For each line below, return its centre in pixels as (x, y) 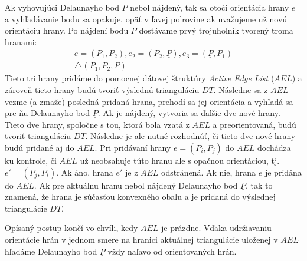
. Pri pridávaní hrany (133, 147)
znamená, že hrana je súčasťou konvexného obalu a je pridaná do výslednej (140, 196)
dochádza (274, 147)
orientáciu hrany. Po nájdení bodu (67, 30)
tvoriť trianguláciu (38, 136)
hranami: (21, 42)
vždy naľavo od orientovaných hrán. (172, 251)
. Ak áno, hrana (85, 172)
